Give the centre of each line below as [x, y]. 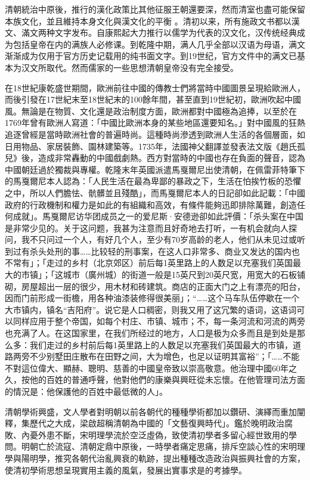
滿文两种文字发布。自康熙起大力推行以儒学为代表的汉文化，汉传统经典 [159, 32]
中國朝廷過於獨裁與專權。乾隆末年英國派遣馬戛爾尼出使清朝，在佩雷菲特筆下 [155, 169]
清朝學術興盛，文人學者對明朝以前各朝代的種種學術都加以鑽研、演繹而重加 [151, 411]
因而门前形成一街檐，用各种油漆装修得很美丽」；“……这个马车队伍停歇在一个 [152, 298]
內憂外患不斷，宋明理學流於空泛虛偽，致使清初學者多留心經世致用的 [155, 434]
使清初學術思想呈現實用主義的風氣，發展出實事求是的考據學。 [126, 470]
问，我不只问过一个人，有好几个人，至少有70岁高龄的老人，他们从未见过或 [151, 239]
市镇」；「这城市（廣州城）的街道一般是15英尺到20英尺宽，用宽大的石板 [159, 275]
